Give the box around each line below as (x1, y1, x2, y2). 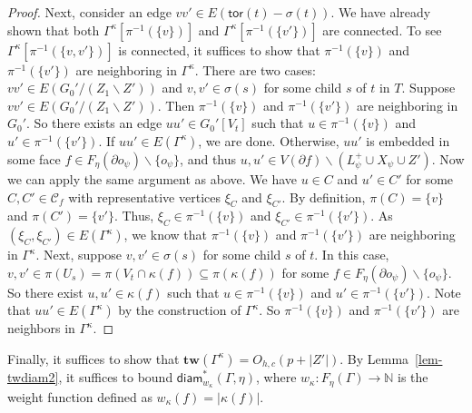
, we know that (123, 225, 207, 244)
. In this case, (314, 245, 389, 264)
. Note (427, 282, 461, 301)
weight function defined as (7, 387, 152, 406)
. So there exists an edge (26, 113, 162, 133)
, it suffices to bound (58, 368, 173, 387)
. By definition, (281, 187, 366, 206)
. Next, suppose (35, 245, 123, 264)
